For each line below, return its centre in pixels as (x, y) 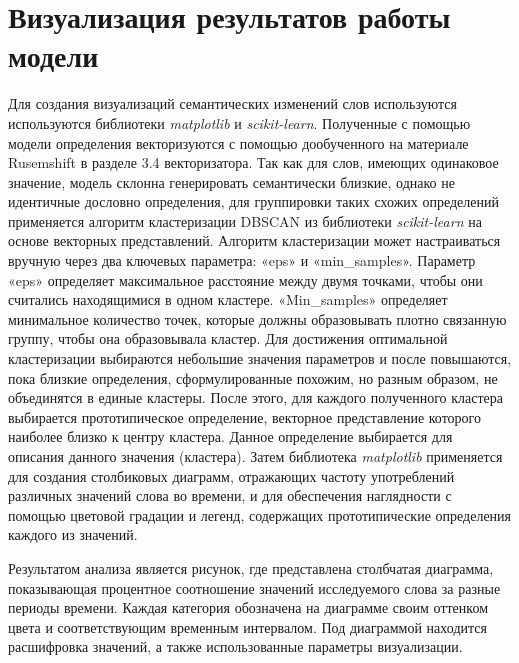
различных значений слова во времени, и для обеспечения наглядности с (230, 495)
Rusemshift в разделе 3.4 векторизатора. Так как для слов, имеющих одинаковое (253, 162)
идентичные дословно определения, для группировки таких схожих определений (253, 201)
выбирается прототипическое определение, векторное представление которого (244, 416)
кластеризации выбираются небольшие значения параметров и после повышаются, (260, 358)
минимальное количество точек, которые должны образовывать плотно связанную (257, 318)
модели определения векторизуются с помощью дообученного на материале (238, 142)
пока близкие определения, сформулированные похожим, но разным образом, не (253, 377)
